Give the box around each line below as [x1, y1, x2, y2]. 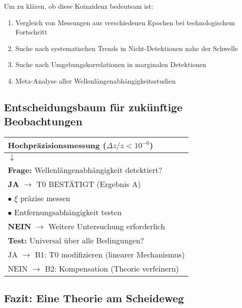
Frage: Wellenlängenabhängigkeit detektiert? [8, 164, 162, 176]
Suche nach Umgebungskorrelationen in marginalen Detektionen [15, 59, 206, 69]
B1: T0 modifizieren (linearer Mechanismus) [35, 249, 185, 260]
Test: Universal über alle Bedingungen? [8, 235, 144, 246]
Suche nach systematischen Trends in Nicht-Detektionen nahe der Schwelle [15, 43, 238, 53]
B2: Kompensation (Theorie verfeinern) [45, 263, 179, 274]
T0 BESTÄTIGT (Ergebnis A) [36, 178, 141, 190]
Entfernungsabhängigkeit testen [14, 206, 122, 218]
